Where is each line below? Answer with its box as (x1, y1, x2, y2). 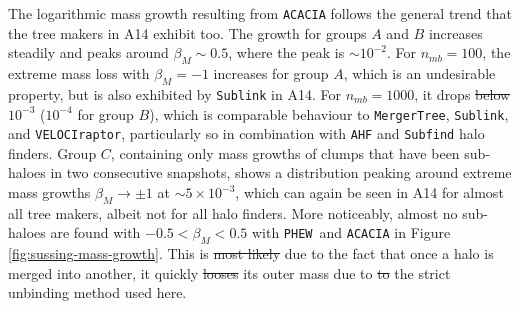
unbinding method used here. (8, 282, 187, 303)
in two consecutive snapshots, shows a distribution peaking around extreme (50, 162, 512, 183)
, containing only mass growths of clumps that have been (110, 142, 460, 163)
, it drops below (414, 83, 511, 104)
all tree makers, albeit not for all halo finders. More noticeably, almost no (8, 202, 458, 223)
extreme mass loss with (8, 63, 150, 84)
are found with (50, 222, 141, 243)
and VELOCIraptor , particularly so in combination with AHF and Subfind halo (8, 123, 485, 144)
